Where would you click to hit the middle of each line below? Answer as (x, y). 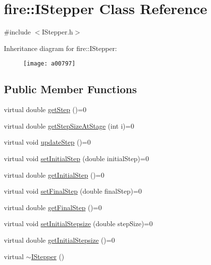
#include (17, 32)
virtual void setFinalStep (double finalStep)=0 (73, 191)
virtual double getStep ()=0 (45, 109)
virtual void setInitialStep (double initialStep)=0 (76, 158)
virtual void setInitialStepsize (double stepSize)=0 (78, 224)
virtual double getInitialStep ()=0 (54, 174)
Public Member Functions (70, 89)
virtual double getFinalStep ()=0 (53, 207)
